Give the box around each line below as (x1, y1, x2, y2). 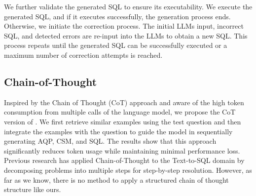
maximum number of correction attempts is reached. (4, 49, 163, 60)
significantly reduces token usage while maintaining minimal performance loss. (4, 145, 240, 156)
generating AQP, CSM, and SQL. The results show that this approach (4, 136, 217, 146)
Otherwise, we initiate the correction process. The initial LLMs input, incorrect (4, 21, 244, 31)
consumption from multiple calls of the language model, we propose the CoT (4, 107, 236, 117)
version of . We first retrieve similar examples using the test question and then (4, 116, 241, 126)
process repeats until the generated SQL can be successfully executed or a (4, 40, 227, 50)
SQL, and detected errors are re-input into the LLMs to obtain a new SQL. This (4, 30, 248, 40)
